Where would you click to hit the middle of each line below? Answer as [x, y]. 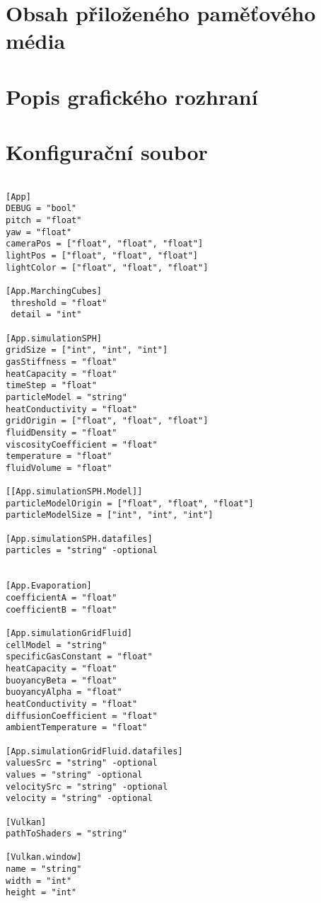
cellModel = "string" [57, 645]
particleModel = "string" [66, 397]
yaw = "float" [39, 232]
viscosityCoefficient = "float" [82, 444]
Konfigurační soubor [107, 152]
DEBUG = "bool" [41, 209]
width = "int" [39, 881]
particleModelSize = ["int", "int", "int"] [110, 515]
